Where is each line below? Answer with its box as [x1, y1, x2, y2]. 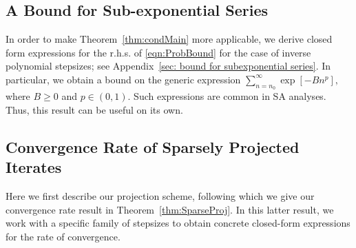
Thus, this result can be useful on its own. [6, 102, 183, 116]
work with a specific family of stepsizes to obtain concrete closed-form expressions [6, 216, 350, 230]
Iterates [6, 156, 62, 178]
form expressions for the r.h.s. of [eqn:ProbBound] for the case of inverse [6, 45, 311, 59]
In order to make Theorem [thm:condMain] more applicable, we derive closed [6, 32, 333, 46]
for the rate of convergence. [6, 229, 121, 243]
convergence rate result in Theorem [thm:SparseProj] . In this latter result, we [6, 202, 334, 216]
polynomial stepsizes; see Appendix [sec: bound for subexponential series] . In [6, 59, 331, 73]
